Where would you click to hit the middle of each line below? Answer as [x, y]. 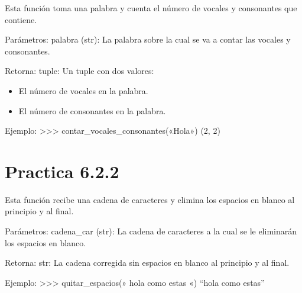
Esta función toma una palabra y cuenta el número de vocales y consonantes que [151, 8]
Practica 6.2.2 [62, 171]
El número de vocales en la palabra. [83, 90]
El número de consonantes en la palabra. [92, 110]
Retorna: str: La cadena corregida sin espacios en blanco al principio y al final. [147, 263]
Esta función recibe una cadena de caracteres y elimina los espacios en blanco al [150, 199]
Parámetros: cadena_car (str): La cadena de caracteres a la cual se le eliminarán [151, 231]
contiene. [21, 19]
